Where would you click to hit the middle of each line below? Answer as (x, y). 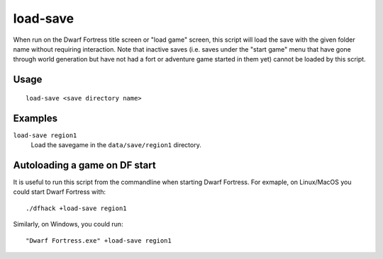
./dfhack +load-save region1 (76, 208)
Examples (35, 118)
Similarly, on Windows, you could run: (68, 224)
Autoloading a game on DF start (84, 165)
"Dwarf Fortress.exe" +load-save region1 (99, 240)
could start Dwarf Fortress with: (60, 192)
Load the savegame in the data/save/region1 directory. (116, 145)
